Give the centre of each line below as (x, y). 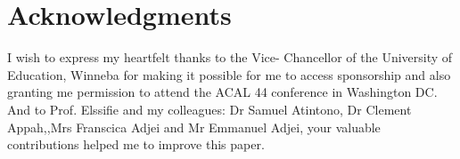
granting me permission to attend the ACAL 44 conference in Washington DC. (222, 92)
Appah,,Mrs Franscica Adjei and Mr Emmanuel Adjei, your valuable (194, 127)
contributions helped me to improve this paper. (136, 144)
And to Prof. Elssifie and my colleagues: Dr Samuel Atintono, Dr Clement (209, 109)
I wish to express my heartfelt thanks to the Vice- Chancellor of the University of (230, 57)
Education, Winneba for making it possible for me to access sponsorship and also (229, 74)
